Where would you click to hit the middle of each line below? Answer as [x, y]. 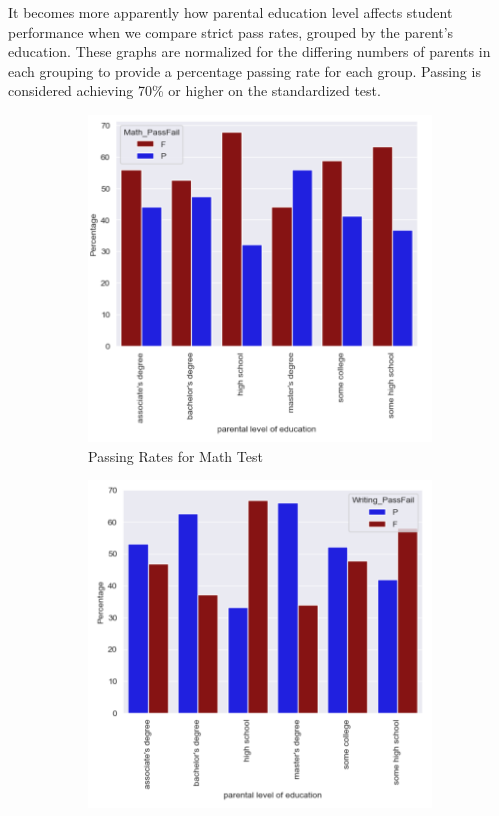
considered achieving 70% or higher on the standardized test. [194, 90]
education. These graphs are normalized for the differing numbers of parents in [249, 51]
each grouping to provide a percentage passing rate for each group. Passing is [244, 70]
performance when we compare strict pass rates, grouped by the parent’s [231, 31]
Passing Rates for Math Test [175, 455]
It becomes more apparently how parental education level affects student [230, 12]
